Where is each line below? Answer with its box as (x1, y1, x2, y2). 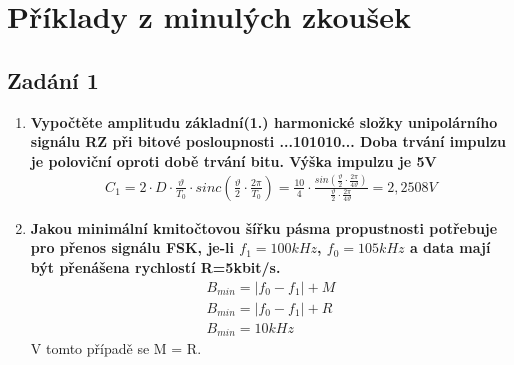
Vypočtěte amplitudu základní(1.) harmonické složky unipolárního (30, 111, 498, 132)
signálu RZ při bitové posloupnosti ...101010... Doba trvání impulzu (30, 131, 507, 152)
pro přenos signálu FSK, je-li (30, 237, 234, 258)
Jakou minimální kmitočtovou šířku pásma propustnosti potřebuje (30, 217, 498, 238)
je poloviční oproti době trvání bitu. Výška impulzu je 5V (30, 150, 437, 171)
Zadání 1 (7, 64, 99, 95)
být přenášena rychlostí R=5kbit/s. (30, 256, 281, 277)
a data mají (409, 237, 491, 258)
